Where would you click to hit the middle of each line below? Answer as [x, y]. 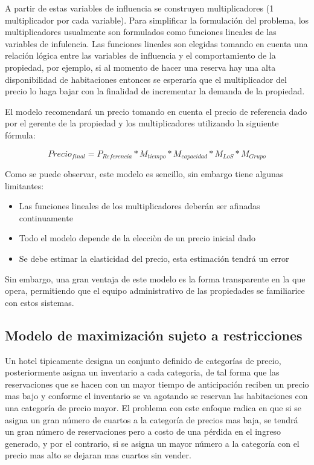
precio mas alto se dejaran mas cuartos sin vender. [98, 455]
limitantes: [24, 185]
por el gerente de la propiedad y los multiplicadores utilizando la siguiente [142, 123]
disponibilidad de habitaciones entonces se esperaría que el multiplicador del [146, 79]
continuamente [46, 217]
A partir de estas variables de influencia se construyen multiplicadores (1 [139, 8]
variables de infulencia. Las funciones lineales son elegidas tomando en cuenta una [156, 43]
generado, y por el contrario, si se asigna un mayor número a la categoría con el [152, 443]
